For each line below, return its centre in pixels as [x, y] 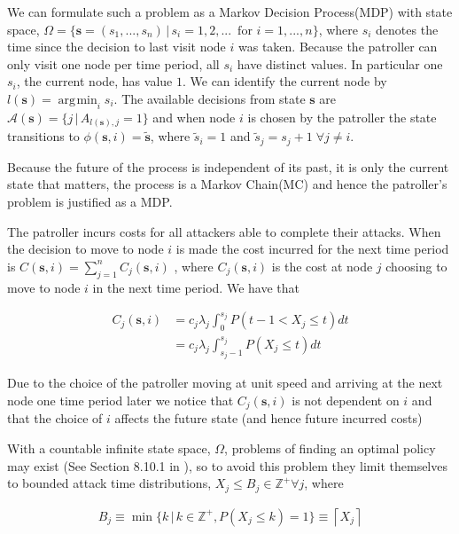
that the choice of [55, 418]
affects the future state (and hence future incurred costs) [268, 418]
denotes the [407, 29]
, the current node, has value [94, 81]
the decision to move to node [86, 249]
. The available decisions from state [210, 98]
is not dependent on [346, 400]
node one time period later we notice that [121, 400]
